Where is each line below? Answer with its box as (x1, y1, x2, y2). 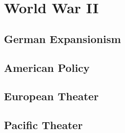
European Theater (4, 89, 99, 104)
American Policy (4, 60, 90, 75)
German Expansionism (4, 31, 121, 46)
